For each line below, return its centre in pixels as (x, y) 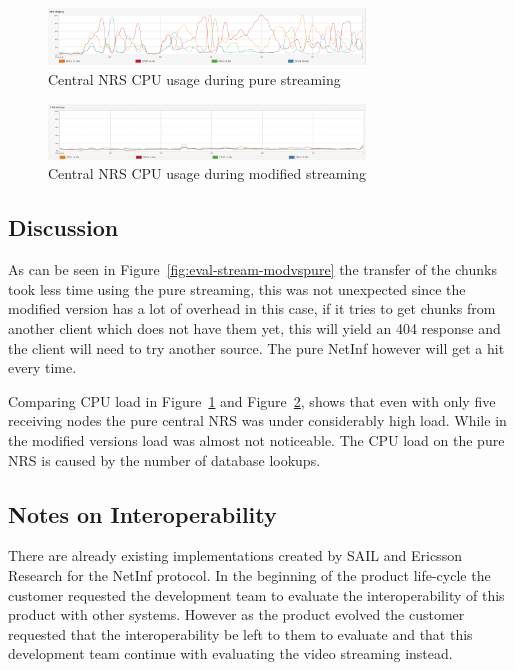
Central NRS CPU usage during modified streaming (207, 173)
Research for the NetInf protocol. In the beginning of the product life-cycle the (249, 574)
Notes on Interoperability (142, 513)
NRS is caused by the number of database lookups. (164, 459)
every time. (42, 367)
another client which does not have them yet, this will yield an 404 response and (254, 328)
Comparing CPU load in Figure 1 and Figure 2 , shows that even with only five (252, 400)
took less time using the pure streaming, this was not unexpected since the (237, 288)
